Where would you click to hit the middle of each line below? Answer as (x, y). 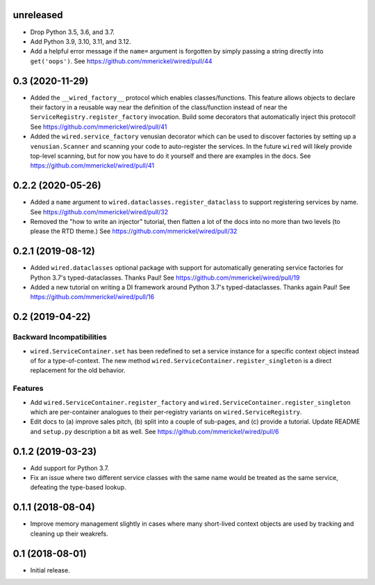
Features (28, 388)
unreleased (38, 15)
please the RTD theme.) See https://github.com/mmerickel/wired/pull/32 (134, 231)
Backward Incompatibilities (60, 337)
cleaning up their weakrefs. (69, 534)
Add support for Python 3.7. (70, 468)
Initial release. (50, 570)
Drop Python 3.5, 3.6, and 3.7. (72, 32)
